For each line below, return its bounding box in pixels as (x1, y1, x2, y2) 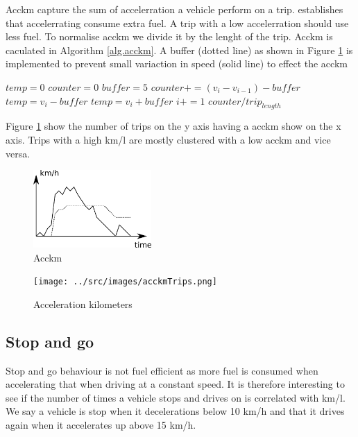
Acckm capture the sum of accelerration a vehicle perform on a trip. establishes (6, 2, 343, 16)
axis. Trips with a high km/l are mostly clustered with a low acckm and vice (6, 132, 331, 146)
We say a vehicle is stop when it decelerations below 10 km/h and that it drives (6, 404, 345, 418)
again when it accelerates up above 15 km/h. (6, 418, 196, 432)
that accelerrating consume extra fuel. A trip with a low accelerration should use (6, 15, 349, 30)
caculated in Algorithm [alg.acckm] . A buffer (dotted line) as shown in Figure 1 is (6, 42, 353, 57)
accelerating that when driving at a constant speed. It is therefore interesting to (6, 377, 345, 391)
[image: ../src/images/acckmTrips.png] (33, 277, 217, 287)
